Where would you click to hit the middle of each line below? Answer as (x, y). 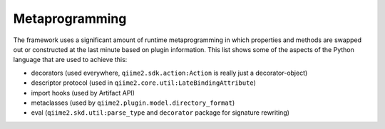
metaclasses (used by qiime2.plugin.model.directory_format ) (133, 103)
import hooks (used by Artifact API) (83, 93)
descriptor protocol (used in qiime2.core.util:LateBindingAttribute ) (144, 83)
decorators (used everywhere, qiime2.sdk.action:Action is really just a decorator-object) (169, 73)
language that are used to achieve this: (70, 60)
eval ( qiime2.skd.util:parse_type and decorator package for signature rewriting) (160, 113)
